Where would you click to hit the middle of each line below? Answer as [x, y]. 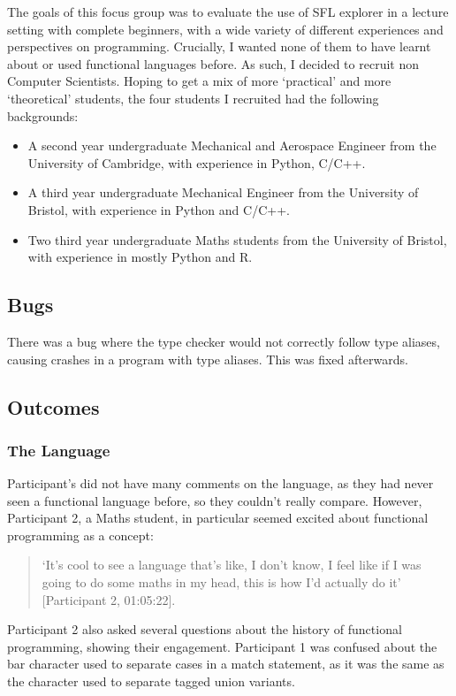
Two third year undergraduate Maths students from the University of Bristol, [237, 239]
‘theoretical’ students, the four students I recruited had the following [193, 98]
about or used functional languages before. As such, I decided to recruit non [213, 63]
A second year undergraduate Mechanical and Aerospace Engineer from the [232, 145]
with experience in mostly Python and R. [140, 257]
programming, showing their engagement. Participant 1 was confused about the [222, 646]
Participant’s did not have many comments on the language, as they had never [220, 483]
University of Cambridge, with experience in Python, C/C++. [197, 162]
